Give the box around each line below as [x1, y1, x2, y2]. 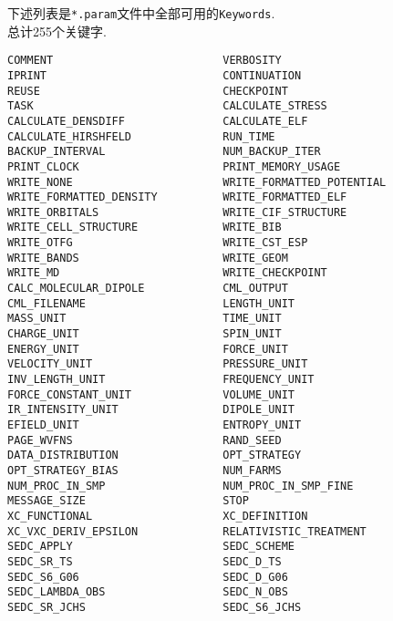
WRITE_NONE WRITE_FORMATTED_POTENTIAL [7, 175, 387, 189]
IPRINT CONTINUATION [7, 68, 302, 82]
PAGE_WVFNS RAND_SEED [7, 433, 282, 447]
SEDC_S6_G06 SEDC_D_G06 [7, 570, 288, 584]
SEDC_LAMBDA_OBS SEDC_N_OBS [7, 585, 288, 599]
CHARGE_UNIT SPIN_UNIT [7, 327, 282, 341]
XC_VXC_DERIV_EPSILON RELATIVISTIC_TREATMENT [7, 524, 367, 538]
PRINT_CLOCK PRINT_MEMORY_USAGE [7, 160, 341, 173]
